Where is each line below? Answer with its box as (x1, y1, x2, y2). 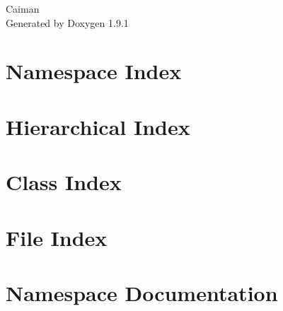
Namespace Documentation (6, 278, 278, 307)
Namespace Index (6, 57, 182, 86)
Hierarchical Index (6, 112, 190, 141)
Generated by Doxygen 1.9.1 (6, 15, 129, 30)
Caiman (6, 1, 40, 16)
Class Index (6, 168, 122, 196)
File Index (6, 223, 108, 252)
